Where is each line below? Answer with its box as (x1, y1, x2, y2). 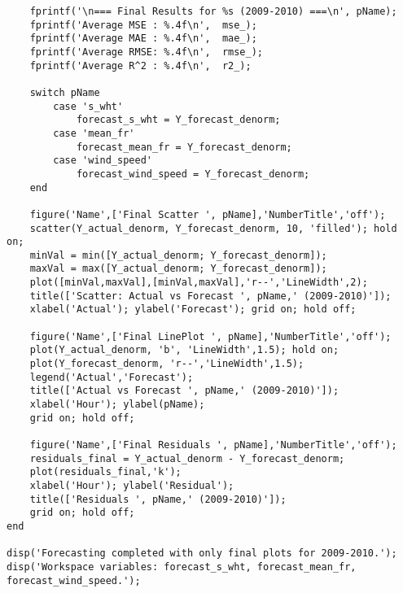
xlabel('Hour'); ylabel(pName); (29, 399, 205, 411)
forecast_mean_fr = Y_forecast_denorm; (76, 141, 292, 153)
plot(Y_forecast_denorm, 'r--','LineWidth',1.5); (29, 358, 304, 370)
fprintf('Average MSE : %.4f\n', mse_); (29, 19, 257, 31)
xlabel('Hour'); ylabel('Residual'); (29, 479, 234, 491)
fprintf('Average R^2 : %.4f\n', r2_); (29, 59, 252, 72)
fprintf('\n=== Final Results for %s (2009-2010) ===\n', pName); (29, 6, 397, 17)
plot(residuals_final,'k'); (29, 466, 182, 478)
